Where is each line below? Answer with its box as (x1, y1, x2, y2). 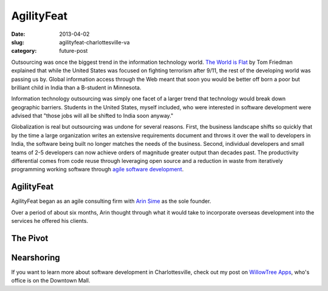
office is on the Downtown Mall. (11, 277, 91, 284)
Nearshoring (11, 252, 60, 262)
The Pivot (11, 233, 49, 243)
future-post (59, 47, 88, 55)
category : (11, 47, 37, 55)
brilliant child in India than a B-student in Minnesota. (11, 84, 142, 91)
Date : (11, 30, 26, 38)
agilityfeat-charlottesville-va (59, 38, 130, 46)
